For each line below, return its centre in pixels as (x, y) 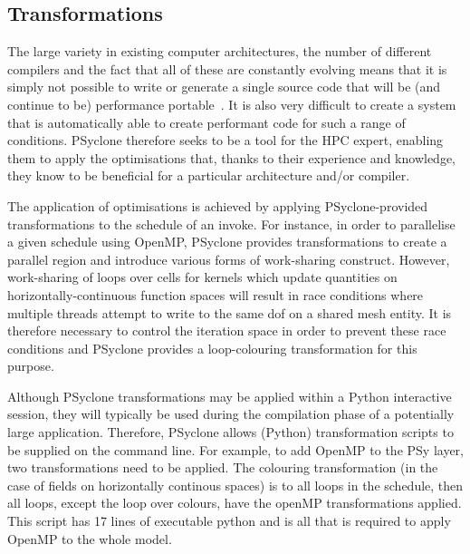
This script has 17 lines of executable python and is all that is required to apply (229, 521)
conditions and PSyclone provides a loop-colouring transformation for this (212, 348)
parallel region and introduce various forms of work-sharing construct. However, (229, 259)
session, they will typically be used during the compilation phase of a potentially (231, 414)
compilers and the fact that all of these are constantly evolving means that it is (227, 68)
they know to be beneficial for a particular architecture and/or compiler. (209, 175)
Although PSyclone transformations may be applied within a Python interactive (230, 396)
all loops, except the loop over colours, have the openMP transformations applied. (235, 503)
